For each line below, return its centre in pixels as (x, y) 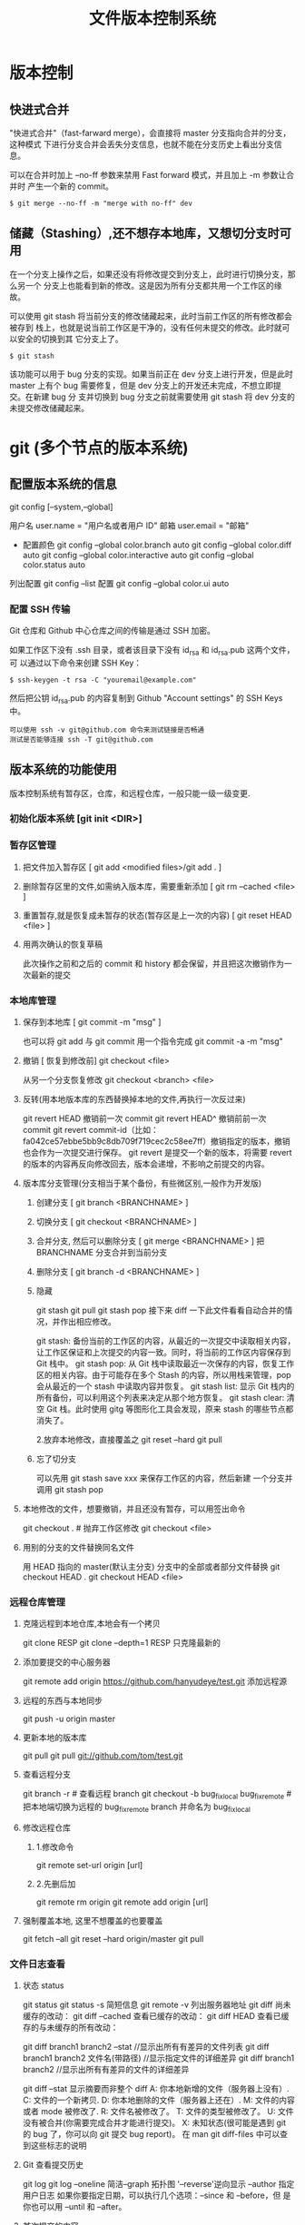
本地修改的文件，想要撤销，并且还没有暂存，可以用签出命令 (134, 1509)
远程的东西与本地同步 (62, 1701)
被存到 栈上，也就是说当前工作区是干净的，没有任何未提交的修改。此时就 (146, 327)
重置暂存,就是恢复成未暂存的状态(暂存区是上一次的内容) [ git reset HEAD (157, 915)
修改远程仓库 (46, 1827)
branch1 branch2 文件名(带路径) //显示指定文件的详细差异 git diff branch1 (158, 2058)
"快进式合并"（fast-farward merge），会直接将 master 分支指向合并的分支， (150, 133)
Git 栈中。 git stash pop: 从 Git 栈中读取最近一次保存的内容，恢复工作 (165, 1364)
